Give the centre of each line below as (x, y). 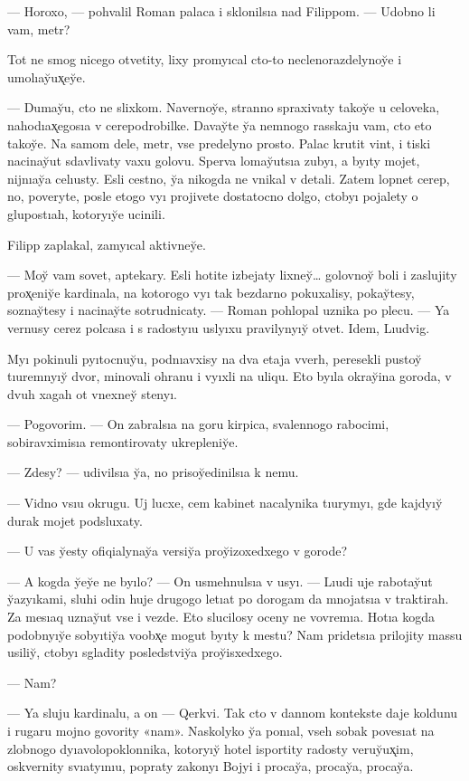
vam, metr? (39, 29)
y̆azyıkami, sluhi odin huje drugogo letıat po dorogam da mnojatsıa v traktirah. (228, 599)
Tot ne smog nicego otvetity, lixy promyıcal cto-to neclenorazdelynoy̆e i (205, 59)
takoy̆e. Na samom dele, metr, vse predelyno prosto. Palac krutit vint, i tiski (219, 143)
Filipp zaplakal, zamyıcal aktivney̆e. (107, 244)
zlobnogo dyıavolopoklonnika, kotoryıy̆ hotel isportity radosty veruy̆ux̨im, (211, 748)
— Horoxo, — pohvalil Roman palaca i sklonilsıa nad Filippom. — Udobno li (221, 11)
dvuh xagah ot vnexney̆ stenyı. (92, 393)
